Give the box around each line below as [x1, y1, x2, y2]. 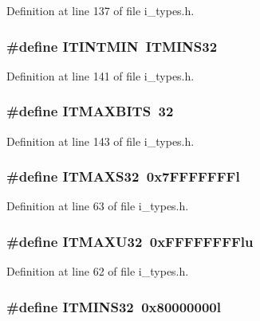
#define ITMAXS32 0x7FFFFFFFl [6, 166, 240, 186]
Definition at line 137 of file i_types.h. [6, 2, 195, 18]
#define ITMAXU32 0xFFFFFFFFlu [6, 231, 254, 251]
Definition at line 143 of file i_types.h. [6, 132, 195, 149]
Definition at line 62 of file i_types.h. [6, 263, 189, 280]
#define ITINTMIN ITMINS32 [6, 36, 218, 56]
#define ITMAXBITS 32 [6, 101, 174, 121]
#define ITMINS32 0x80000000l [6, 296, 221, 316]
